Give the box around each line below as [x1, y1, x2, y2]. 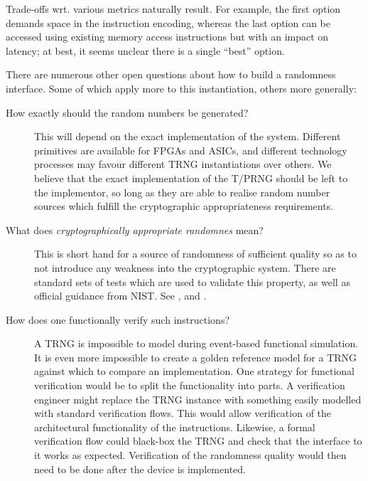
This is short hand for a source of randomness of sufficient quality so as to [34, 246, 357, 261]
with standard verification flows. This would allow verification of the [34, 406, 332, 421]
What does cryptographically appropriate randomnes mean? [6, 222, 264, 237]
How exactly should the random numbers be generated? [6, 105, 249, 120]
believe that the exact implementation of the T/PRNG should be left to [34, 170, 348, 185]
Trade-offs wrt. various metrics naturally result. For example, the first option [6, 1, 341, 16]
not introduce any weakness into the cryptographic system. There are [34, 260, 336, 275]
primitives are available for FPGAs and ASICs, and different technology [34, 142, 347, 157]
